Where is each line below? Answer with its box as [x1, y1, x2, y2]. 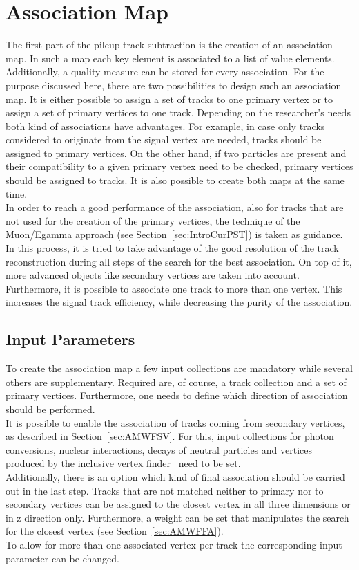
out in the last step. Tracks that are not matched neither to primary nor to [6, 483, 324, 497]
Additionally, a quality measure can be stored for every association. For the [6, 64, 324, 79]
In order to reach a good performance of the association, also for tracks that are [6, 200, 344, 214]
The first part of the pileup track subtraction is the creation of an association [6, 37, 333, 52]
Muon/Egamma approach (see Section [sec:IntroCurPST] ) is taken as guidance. [6, 227, 343, 241]
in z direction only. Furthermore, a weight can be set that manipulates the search [6, 510, 349, 524]
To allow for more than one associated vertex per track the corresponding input [6, 537, 342, 551]
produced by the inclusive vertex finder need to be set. [6, 456, 241, 470]
